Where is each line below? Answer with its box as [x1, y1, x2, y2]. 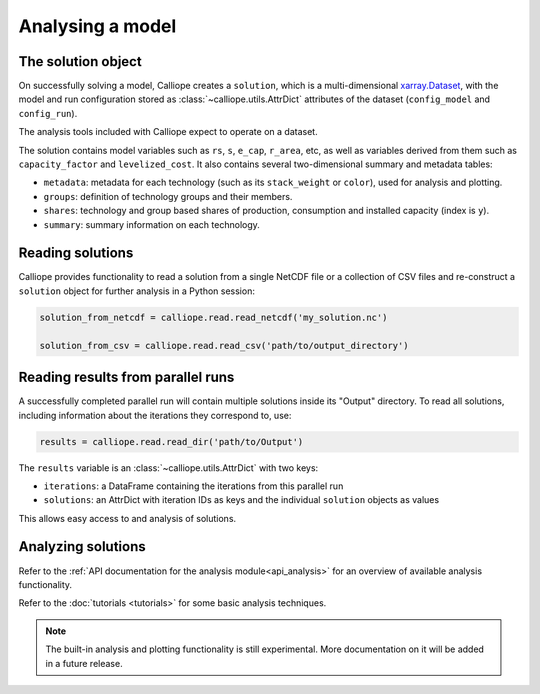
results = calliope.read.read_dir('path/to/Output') [39, 436, 304, 447]
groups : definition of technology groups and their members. [43, 190, 293, 202]
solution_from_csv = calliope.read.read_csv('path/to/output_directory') [39, 340, 409, 351]
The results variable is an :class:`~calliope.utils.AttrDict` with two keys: [18, 461, 319, 474]
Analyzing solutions [18, 538, 147, 555]
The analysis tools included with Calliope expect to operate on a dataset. [18, 126, 319, 138]
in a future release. [45, 657, 124, 669]
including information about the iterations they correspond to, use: [18, 409, 292, 421]
